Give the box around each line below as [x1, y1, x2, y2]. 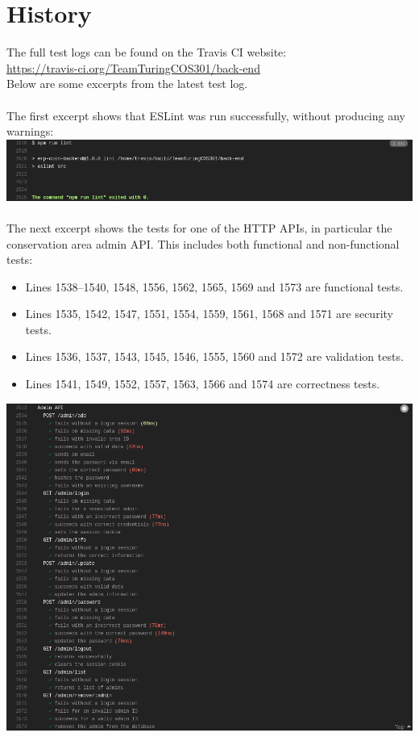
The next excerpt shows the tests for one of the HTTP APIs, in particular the [6, 219, 392, 236]
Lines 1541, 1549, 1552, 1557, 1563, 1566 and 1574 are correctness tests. [25, 375, 380, 392]
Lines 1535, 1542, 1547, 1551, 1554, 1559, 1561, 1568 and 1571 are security [25, 305, 393, 322]
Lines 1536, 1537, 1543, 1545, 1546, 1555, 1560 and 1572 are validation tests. [25, 348, 404, 365]
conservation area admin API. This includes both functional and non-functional [6, 235, 400, 252]
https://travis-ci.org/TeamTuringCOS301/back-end [6, 59, 260, 76]
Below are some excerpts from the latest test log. [6, 75, 248, 92]
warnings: [6, 123, 54, 140]
